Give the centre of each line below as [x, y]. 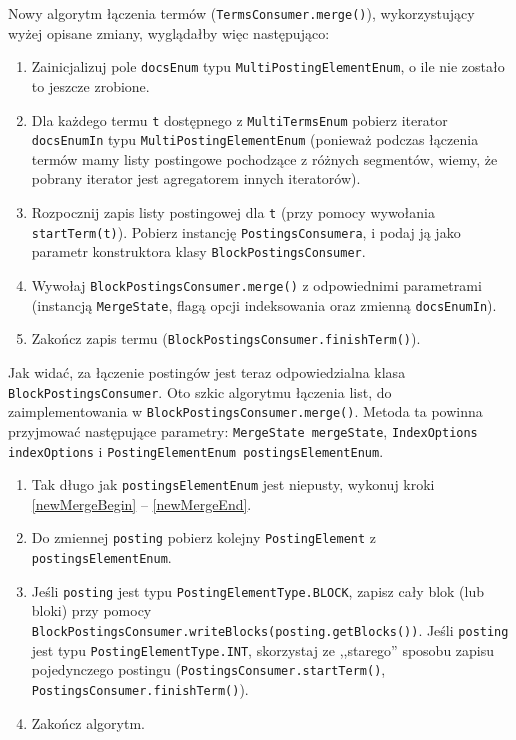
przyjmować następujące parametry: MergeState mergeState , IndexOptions [243, 430]
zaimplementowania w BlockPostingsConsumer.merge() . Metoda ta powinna [245, 411]
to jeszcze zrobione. [90, 85]
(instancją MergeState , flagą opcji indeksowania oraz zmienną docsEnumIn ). [264, 304]
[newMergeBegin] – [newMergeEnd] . [141, 503]
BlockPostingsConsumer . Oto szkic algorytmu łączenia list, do [200, 391]
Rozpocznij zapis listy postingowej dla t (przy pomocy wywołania [233, 212]
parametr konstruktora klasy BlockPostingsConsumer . [198, 251]
